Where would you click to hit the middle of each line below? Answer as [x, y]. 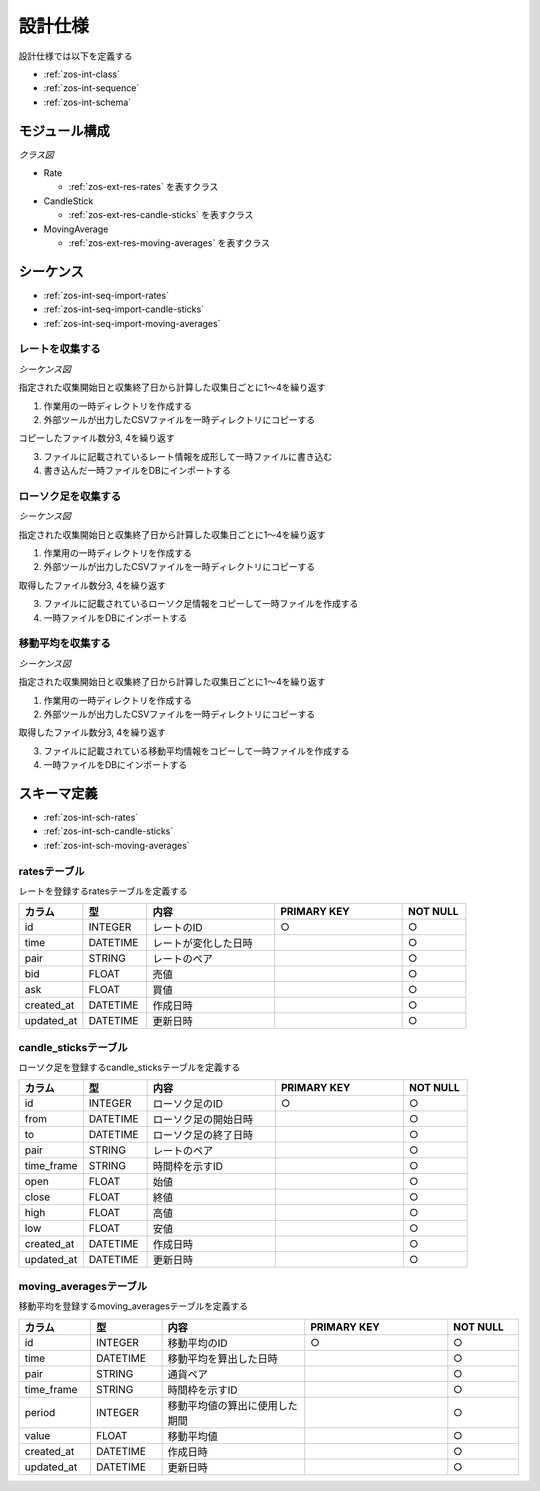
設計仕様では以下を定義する [75, 56]
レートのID [178, 928]
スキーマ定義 [58, 793]
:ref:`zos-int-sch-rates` [91, 817]
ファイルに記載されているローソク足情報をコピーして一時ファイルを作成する [201, 604]
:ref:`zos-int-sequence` [91, 88]
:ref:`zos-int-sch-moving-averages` [116, 845]
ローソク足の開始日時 [203, 1120]
